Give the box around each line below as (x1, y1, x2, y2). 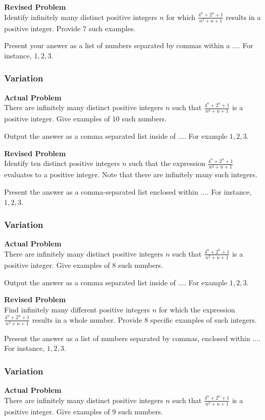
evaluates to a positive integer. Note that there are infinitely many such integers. (4, 169, 257, 180)
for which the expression (159, 304, 235, 314)
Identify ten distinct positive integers (4, 158, 120, 169)
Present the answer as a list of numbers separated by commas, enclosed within (4, 332, 251, 343)
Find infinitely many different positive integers (4, 304, 150, 314)
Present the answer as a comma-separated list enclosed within (4, 186, 198, 197)
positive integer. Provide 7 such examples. (4, 23, 136, 33)
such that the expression (129, 158, 206, 169)
